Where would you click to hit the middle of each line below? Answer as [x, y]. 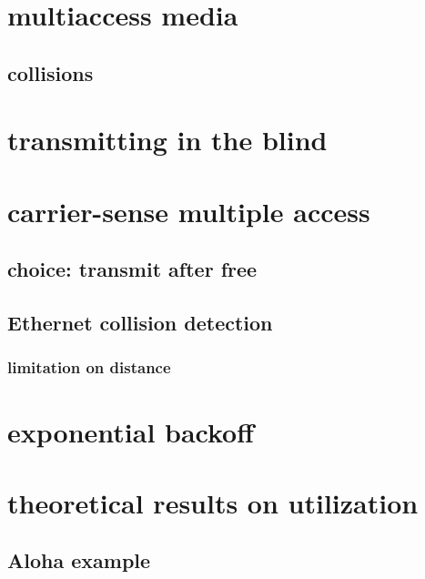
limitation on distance [89, 367]
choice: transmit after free [132, 269]
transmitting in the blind [167, 140]
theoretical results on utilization [213, 502]
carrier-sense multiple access [189, 211]
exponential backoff [131, 431]
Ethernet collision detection [140, 323]
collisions [51, 72]
